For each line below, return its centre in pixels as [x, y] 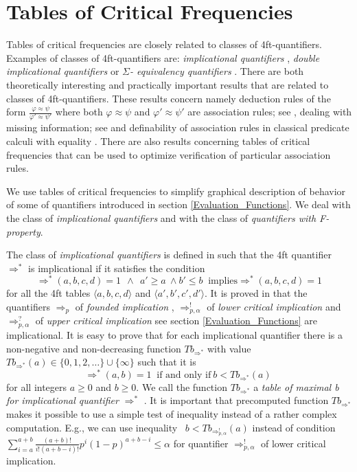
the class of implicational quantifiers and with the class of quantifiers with [161, 217]
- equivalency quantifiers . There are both [217, 71]
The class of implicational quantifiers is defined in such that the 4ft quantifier [169, 255]
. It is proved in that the [256, 293]
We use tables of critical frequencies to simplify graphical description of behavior [176, 191]
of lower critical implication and [274, 307]
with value [229, 348]
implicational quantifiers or [63, 71]
